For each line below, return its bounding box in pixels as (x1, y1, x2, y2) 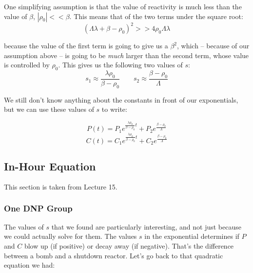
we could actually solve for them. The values (4, 231, 137, 241)
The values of (4, 221, 44, 231)
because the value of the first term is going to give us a (4, 41, 168, 51)
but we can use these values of (4, 104, 94, 114)
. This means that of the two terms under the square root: (69, 11, 243, 21)
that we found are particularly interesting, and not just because (51, 221, 241, 231)
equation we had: (4, 260, 55, 270)
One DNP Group (4, 202, 73, 214)
